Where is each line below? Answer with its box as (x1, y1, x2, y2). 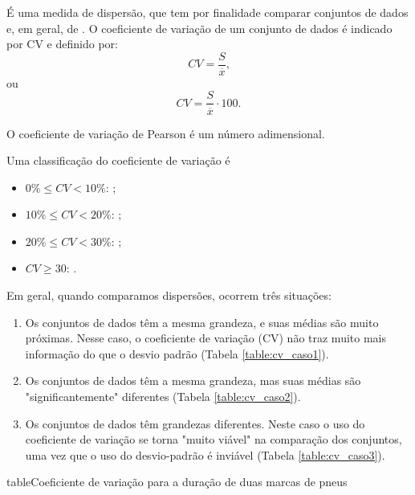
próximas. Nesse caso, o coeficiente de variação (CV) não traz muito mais (25, 329, 386, 346)
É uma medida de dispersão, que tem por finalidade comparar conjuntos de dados (6, 4, 409, 20)
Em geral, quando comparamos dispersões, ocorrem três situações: (6, 287, 332, 304)
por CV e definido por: (6, 35, 118, 52)
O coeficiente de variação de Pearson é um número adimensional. (6, 125, 325, 141)
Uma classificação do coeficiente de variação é (6, 152, 230, 169)
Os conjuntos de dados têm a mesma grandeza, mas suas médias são (25, 372, 361, 389)
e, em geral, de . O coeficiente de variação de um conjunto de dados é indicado (6, 19, 393, 36)
